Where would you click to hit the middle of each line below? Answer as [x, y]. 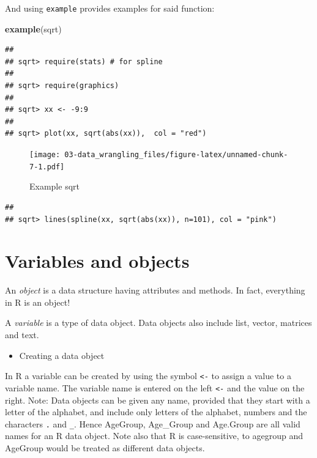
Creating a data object [62, 355]
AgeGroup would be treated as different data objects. [105, 447]
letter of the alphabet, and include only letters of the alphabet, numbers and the [156, 412]
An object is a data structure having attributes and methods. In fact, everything [155, 290]
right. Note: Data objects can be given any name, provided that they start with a [158, 400]
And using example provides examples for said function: [110, 8]
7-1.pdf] [47, 167]
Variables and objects [97, 261]
